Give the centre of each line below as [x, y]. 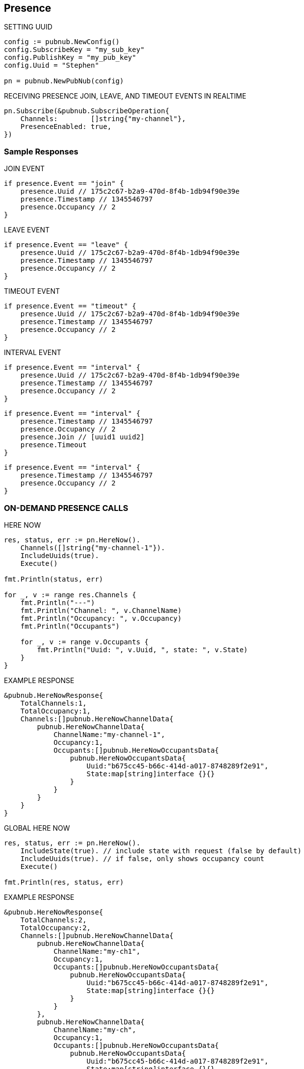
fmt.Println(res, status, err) [64, 882]
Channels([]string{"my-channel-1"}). [93, 547]
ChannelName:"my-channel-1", [109, 734]
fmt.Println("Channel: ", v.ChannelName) [101, 610]
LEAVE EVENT [27, 230]
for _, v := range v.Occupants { [85, 642]
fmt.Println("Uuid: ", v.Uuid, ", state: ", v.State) [142, 649]
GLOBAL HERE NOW [37, 828]
